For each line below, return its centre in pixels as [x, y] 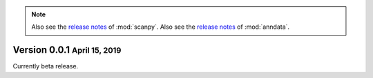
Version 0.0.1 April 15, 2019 [67, 50]
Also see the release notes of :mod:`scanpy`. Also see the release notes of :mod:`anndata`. [161, 27]
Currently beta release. [46, 66]
